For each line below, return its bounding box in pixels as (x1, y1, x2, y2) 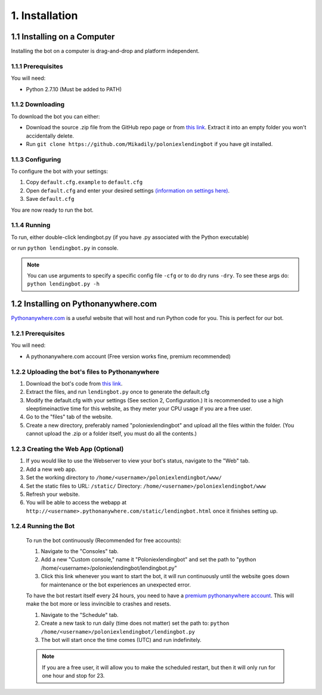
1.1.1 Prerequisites (11, 62, 63, 70)
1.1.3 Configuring (11, 155, 61, 163)
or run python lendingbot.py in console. (11, 244, 119, 252)
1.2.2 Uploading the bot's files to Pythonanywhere (11, 367, 159, 376)
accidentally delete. (26, 132, 75, 139)
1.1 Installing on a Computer (11, 32, 115, 42)
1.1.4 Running (11, 221, 51, 229)
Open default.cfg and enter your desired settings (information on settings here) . (26, 187, 230, 194)
